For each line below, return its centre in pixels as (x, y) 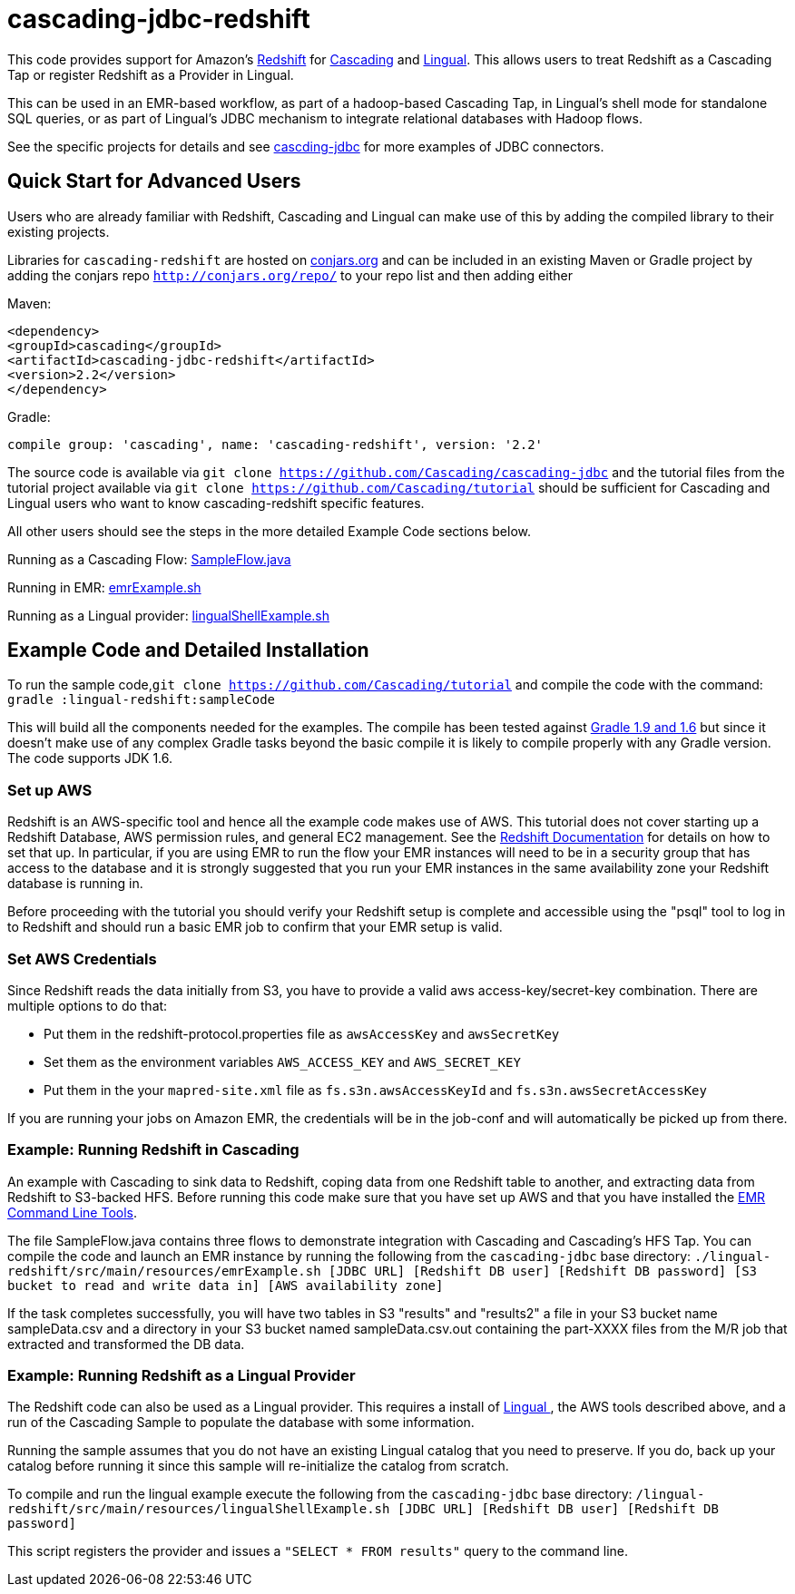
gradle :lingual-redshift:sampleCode (142, 700)
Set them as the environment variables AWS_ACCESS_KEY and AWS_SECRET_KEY (282, 1061)
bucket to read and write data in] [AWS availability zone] (226, 1285)
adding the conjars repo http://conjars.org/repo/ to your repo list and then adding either (290, 275)
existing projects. (59, 231)
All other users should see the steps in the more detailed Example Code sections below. (270, 531)
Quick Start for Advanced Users (154, 181)
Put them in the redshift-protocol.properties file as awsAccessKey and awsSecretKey (302, 1033)
